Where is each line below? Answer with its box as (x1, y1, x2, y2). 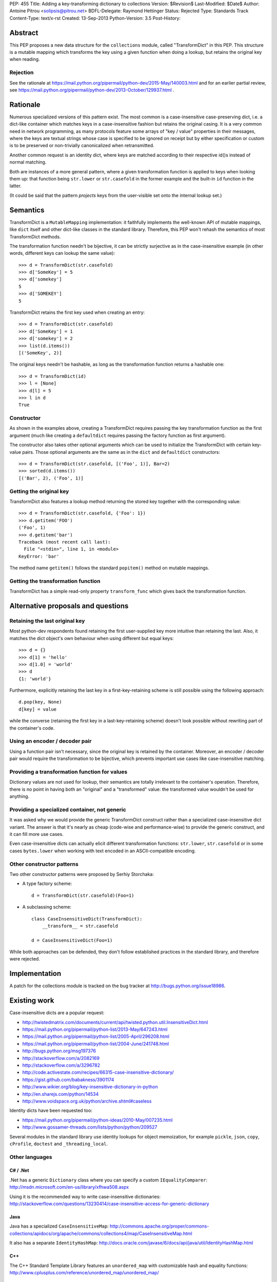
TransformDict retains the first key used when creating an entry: (9, 309, 145, 315)
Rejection (9, 69, 34, 76)
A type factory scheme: (22, 880, 72, 887)
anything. (9, 793, 30, 799)
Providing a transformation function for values (9, 768, 128, 775)
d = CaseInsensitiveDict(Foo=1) (31, 937, 113, 943)
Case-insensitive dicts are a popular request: (9, 1010, 105, 1016)
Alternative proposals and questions (9, 602, 129, 610)
